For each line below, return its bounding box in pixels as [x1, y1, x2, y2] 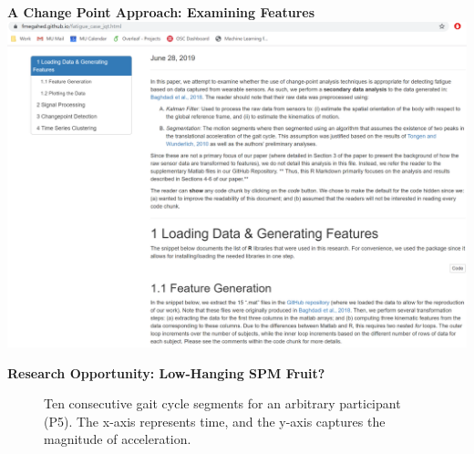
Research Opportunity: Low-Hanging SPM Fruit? [7, 363, 325, 382]
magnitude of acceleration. [44, 429, 191, 449]
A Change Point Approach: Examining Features [7, 3, 315, 21]
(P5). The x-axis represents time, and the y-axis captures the [44, 411, 386, 430]
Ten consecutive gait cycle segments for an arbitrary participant [44, 394, 401, 413]
